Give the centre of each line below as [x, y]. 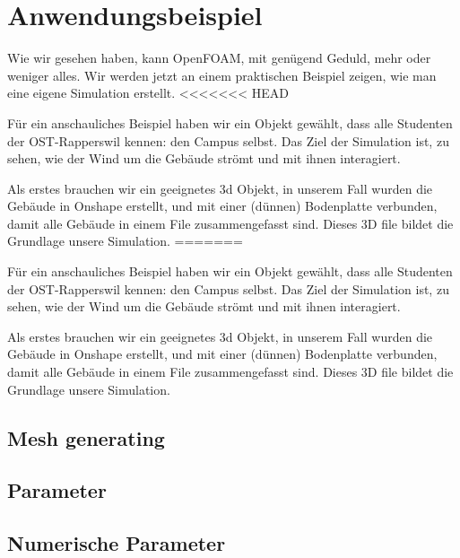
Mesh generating [86, 437]
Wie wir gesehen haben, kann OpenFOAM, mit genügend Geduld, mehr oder [219, 58]
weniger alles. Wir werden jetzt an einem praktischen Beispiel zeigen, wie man [222, 75]
